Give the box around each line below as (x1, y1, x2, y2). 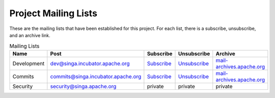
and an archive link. (9, 32, 50, 38)
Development (12, 60, 45, 67)
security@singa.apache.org (50, 83, 117, 90)
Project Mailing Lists (9, 8, 98, 19)
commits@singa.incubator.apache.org (50, 73, 142, 80)
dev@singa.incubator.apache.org (50, 60, 130, 67)
